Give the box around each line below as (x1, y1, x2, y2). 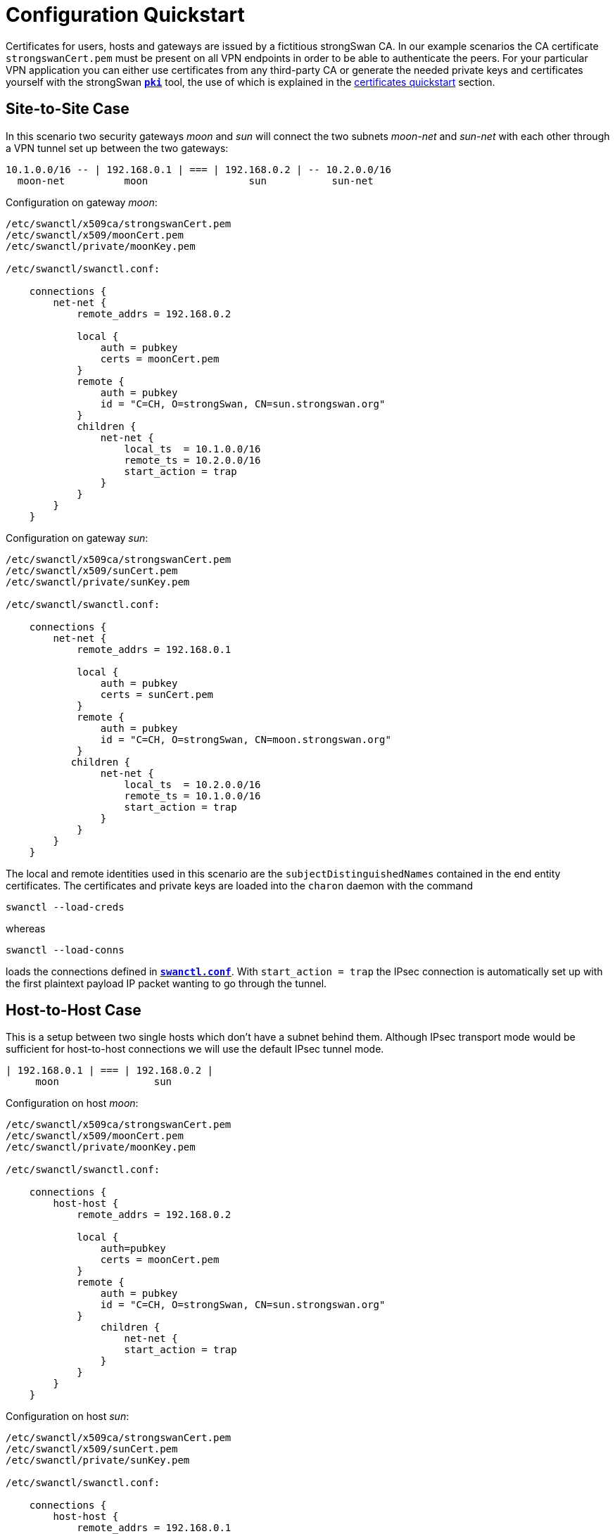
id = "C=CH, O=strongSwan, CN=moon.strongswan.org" (100, 733, 391, 745)
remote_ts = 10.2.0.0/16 (124, 454, 261, 466)
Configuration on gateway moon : (6, 196, 158, 208)
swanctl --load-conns (6, 944, 125, 956)
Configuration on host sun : (6, 1410, 129, 1423)
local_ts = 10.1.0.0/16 (124, 443, 261, 455)
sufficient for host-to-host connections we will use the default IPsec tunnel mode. (6, 1043, 384, 1056)
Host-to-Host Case (6, 1001, 141, 1020)
